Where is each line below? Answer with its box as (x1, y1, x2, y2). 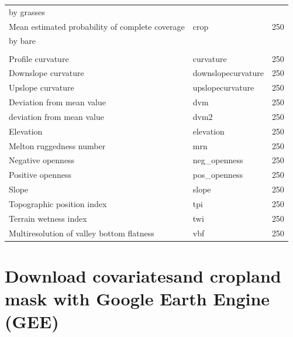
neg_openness (192, 154, 243, 166)
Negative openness (9, 154, 75, 166)
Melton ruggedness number (9, 139, 106, 152)
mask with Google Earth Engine (5, 287, 270, 311)
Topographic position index (9, 197, 107, 209)
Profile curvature (9, 52, 69, 64)
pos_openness (192, 168, 243, 181)
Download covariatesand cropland (5, 263, 281, 287)
